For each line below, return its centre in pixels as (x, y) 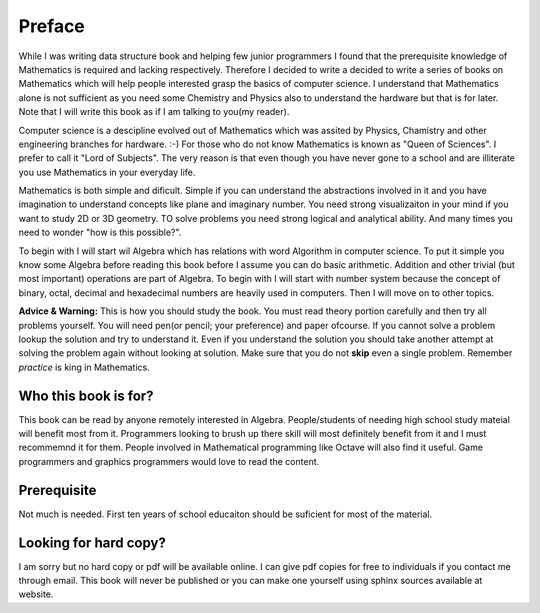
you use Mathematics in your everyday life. (107, 172)
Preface (51, 26)
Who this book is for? (86, 395)
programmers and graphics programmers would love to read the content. (169, 461)
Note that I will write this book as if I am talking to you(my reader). (154, 112)
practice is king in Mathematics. (84, 367)
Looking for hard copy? (92, 542)
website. (36, 594)
